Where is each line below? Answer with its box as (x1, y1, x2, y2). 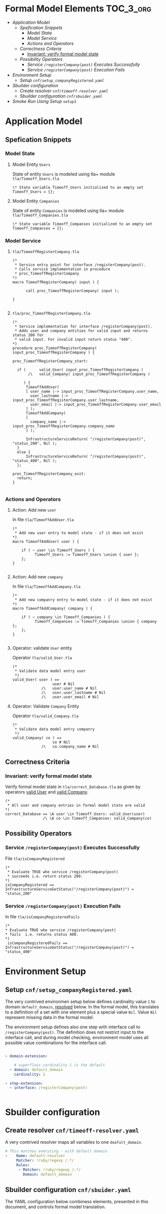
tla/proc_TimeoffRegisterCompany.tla (12, 311, 91, 316)
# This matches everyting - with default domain (5, 1149, 108, 1154)
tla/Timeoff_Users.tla (12, 176, 59, 181)
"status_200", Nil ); (12, 441, 57, 446)
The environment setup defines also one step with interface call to (5, 1024, 140, 1030)
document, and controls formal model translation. (5, 1204, 106, 1210)
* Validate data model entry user (14, 669, 86, 674)
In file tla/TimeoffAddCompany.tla (12, 583, 81, 589)
